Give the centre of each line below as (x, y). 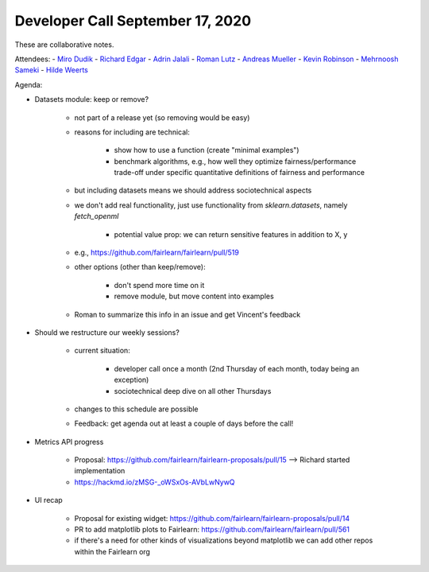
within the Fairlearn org (112, 551)
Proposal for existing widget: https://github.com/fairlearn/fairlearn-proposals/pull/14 (212, 518)
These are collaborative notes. (64, 45)
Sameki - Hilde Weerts (52, 70)
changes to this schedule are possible (136, 409)
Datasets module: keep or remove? (92, 99)
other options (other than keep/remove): (140, 267)
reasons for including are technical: (132, 132)
